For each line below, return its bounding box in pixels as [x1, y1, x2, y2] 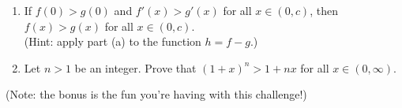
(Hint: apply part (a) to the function [24, 33, 201, 50]
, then [310, 2, 338, 18]
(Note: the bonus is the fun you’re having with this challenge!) [6, 86, 307, 102]
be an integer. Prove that [74, 59, 197, 76]
